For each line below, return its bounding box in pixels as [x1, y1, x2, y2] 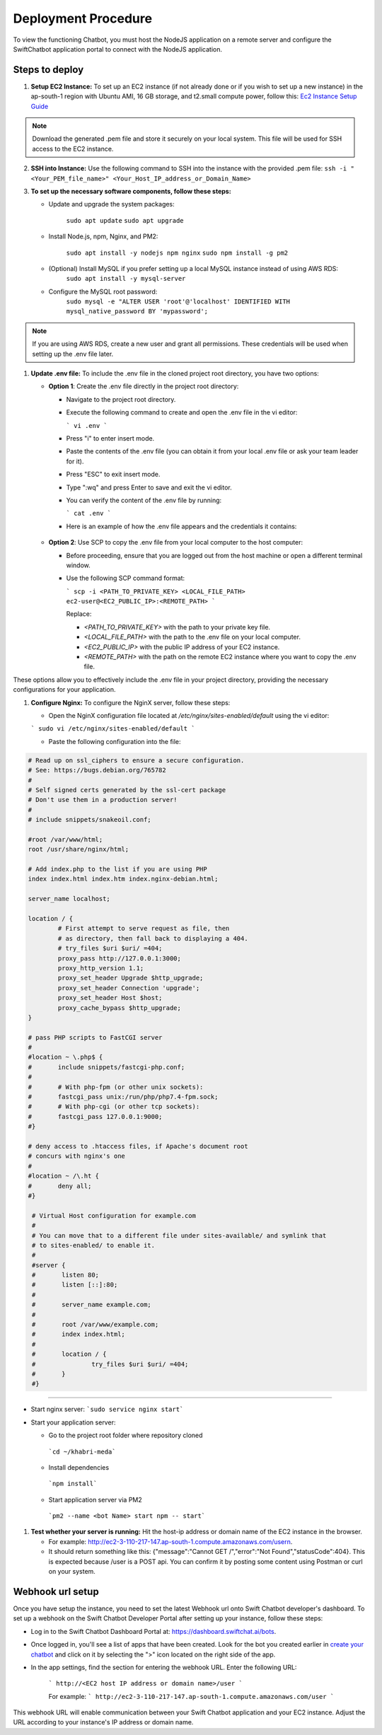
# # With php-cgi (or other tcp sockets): [28, 1103, 200, 1110]
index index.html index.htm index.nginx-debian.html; [28, 875, 219, 883]
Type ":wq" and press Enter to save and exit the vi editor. [66, 483, 233, 492]
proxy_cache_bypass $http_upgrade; [57, 1004, 182, 1011]
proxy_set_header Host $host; [57, 994, 163, 1002]
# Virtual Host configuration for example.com [32, 1212, 196, 1219]
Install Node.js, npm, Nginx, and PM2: [48, 232, 158, 240]
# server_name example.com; [32, 1301, 151, 1308]
